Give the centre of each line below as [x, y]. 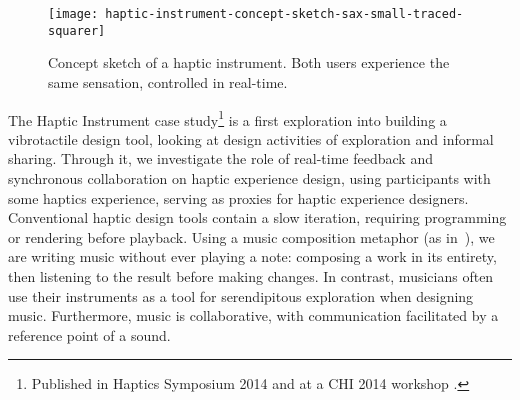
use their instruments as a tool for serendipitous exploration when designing [241, 295]
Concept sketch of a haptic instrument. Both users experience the [249, 62]
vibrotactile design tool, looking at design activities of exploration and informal [251, 138]
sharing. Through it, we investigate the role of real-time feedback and [220, 158]
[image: [73, 14]
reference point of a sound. [89, 334]
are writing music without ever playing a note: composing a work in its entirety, [252, 256]
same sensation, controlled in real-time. [168, 81]
